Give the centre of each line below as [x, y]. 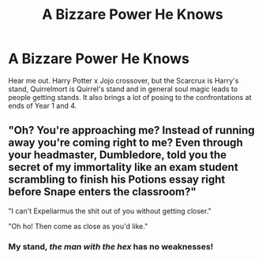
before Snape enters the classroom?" [103, 192]
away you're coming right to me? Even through [125, 143]
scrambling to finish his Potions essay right [117, 180]
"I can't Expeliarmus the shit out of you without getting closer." [110, 211]
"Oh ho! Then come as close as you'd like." [78, 226]
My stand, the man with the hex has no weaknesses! [111, 246]
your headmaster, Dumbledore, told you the [118, 155]
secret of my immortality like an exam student [123, 167]
